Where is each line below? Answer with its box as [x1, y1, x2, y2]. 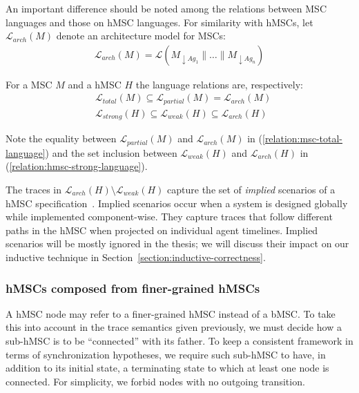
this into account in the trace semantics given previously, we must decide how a [6, 320, 342, 334]
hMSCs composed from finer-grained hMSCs [6, 279, 260, 296]
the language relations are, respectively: [135, 77, 303, 91]
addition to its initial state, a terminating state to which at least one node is [6, 361, 329, 375]
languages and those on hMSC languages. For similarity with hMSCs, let [6, 15, 313, 29]
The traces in [6, 182, 61, 197]
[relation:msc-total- [262, 131, 342, 146]
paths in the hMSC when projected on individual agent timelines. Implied [6, 222, 318, 237]
